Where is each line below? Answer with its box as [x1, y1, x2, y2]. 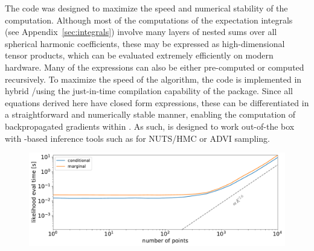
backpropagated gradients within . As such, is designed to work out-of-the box [5, 119, 295, 132]
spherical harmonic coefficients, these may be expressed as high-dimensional [5, 37, 285, 49]
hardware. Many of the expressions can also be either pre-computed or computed [5, 60, 304, 73]
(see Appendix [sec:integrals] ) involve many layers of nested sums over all [5, 25, 277, 38]
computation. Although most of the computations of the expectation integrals [5, 13, 293, 26]
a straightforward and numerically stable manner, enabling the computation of [5, 108, 296, 121]
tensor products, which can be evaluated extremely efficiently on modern [5, 49, 274, 62]
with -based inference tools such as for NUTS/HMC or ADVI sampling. [5, 132, 270, 144]
